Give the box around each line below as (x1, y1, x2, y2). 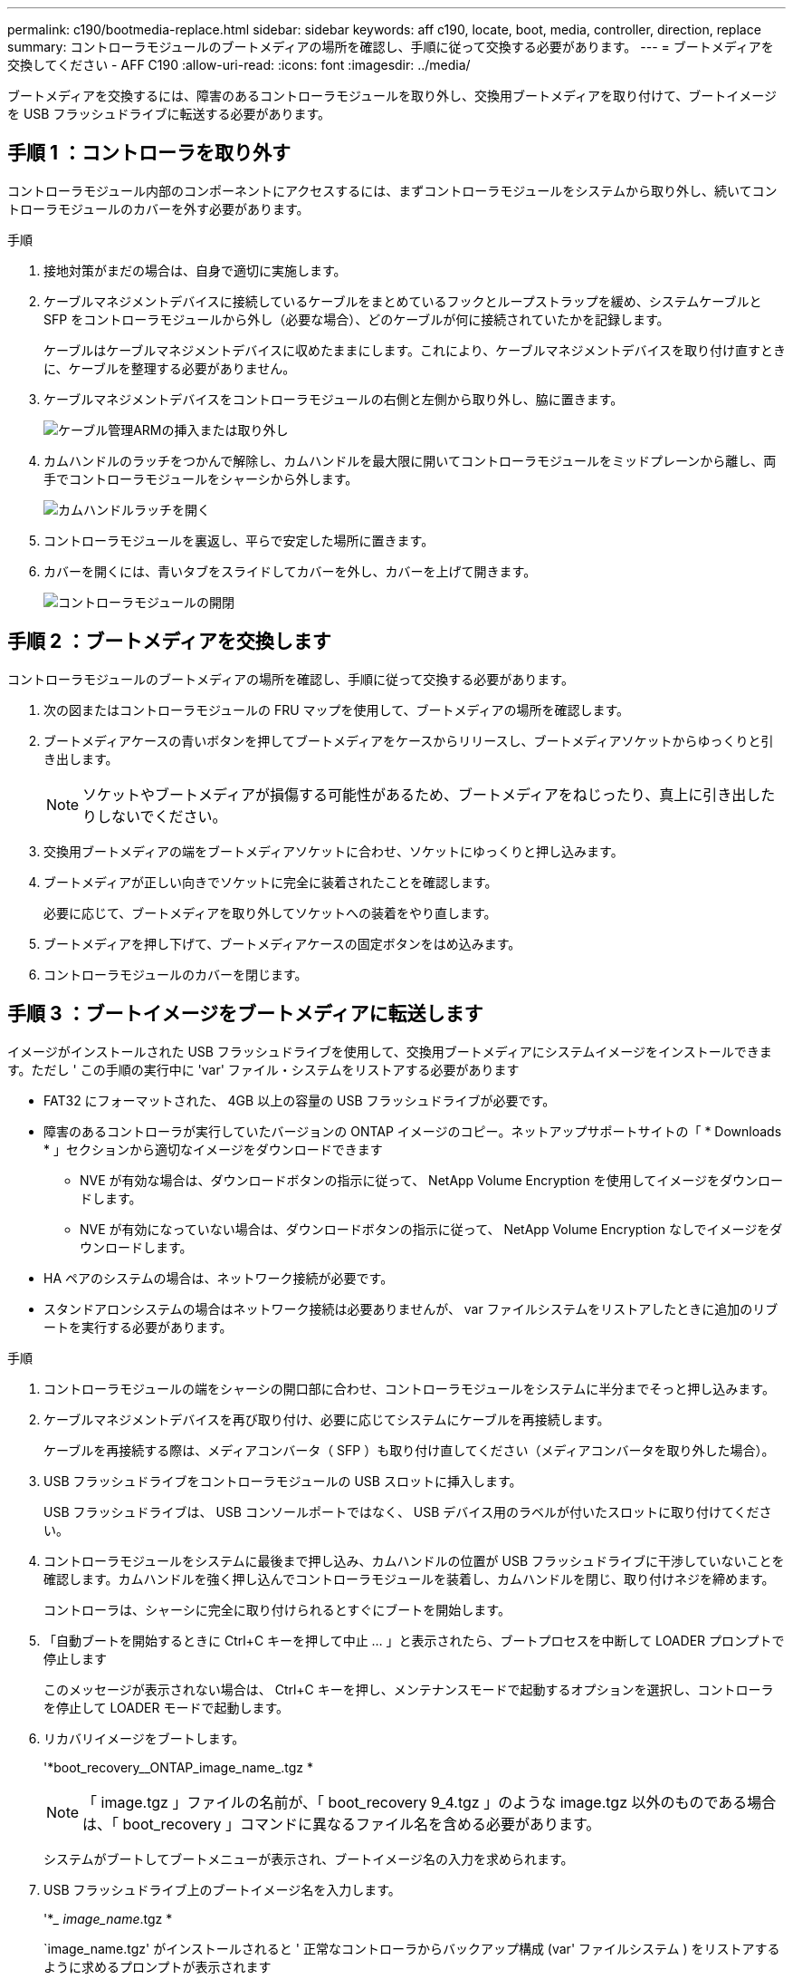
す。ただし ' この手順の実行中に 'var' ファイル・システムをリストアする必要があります (7, 1061, 520, 1077)
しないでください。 (97, 806, 227, 825)
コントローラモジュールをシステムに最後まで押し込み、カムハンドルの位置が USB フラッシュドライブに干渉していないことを (43, 1552, 785, 1569)
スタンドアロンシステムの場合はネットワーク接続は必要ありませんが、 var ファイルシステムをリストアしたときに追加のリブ (43, 1300, 779, 1317)
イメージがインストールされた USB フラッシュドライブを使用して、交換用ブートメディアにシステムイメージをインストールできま (7, 1043, 772, 1059)
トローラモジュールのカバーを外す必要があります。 (7, 200, 310, 217)
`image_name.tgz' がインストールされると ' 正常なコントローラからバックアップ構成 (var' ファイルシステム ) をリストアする (43, 1940, 780, 1956)
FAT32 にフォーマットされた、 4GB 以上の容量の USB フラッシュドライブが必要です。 (43, 1092, 556, 1108)
